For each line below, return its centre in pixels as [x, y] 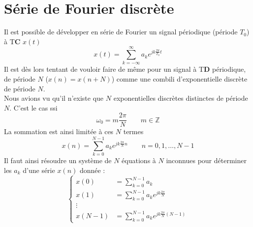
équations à [139, 160]
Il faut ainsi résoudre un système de [58, 160]
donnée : [92, 170]
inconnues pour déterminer [206, 160]
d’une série [39, 170]
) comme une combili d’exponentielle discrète [179, 79]
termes [133, 131]
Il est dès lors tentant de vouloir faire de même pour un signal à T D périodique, [125, 69]
